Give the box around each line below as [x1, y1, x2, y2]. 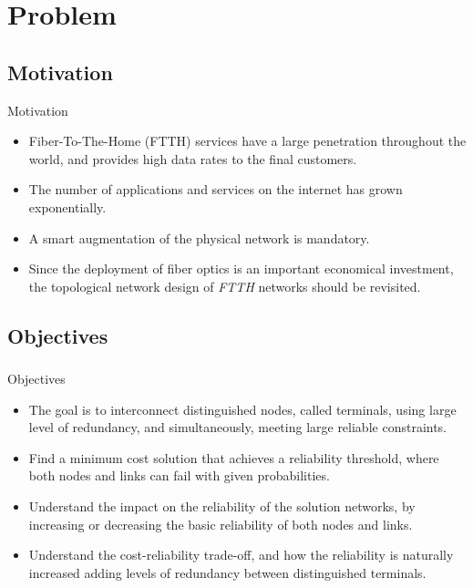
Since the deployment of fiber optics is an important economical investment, [28, 259, 454, 278]
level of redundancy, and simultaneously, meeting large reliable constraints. [28, 418, 447, 437]
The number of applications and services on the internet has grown [28, 180, 403, 199]
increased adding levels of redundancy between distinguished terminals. [28, 562, 427, 582]
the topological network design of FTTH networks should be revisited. [28, 276, 421, 295]
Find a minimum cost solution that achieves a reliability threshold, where [28, 448, 439, 467]
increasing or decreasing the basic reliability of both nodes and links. [28, 514, 413, 533]
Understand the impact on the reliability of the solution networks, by [28, 497, 416, 515]
